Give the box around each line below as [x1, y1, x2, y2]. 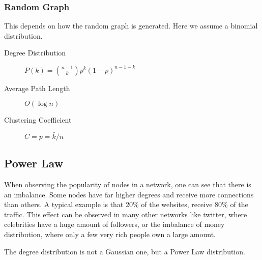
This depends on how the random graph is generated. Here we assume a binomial [4, 20, 258, 31]
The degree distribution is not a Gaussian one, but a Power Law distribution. [4, 246, 245, 256]
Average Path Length [4, 82, 70, 93]
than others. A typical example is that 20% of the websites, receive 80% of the [4, 199, 248, 210]
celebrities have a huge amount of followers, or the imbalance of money [4, 219, 225, 229]
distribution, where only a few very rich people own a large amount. [4, 229, 216, 240]
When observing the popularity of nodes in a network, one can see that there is [4, 179, 251, 190]
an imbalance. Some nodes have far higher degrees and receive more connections [4, 189, 254, 199]
